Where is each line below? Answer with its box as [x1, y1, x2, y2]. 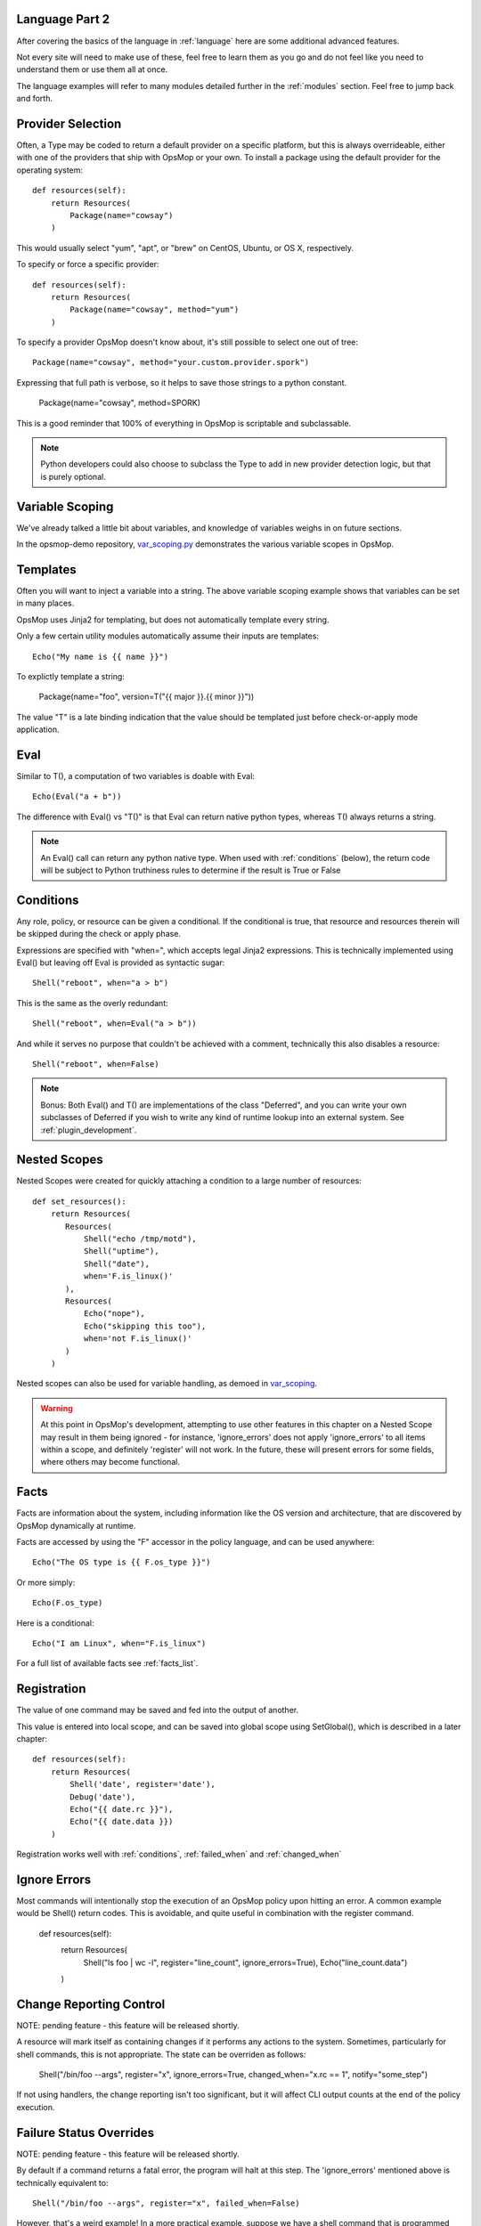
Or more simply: [16, 1577, 76, 1588]
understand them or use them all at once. [16, 64, 168, 75]
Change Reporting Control [16, 1996, 166, 2011]
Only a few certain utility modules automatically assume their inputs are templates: [16, 630, 320, 641]
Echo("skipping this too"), [83, 1320, 207, 1331]
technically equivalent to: [16, 2177, 109, 2188]
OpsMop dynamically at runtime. [16, 1520, 136, 1531]
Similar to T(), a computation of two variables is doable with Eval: [16, 771, 256, 782]
